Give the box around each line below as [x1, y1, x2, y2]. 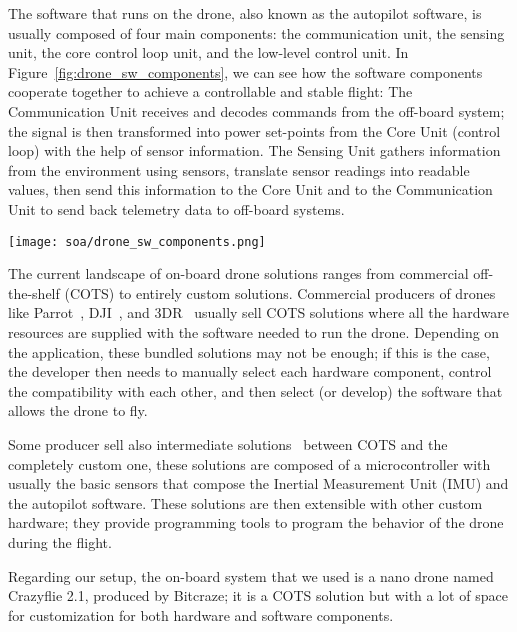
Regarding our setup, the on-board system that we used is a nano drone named [8, 565, 494, 586]
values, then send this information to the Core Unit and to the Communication [8, 179, 493, 200]
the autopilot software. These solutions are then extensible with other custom [8, 492, 483, 513]
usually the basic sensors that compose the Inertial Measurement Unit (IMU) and [8, 473, 509, 494]
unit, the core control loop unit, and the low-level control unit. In [8, 42, 409, 63]
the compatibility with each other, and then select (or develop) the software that [8, 380, 503, 401]
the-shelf [8, 282, 60, 303]
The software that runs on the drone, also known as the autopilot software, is [8, 3, 482, 23]
